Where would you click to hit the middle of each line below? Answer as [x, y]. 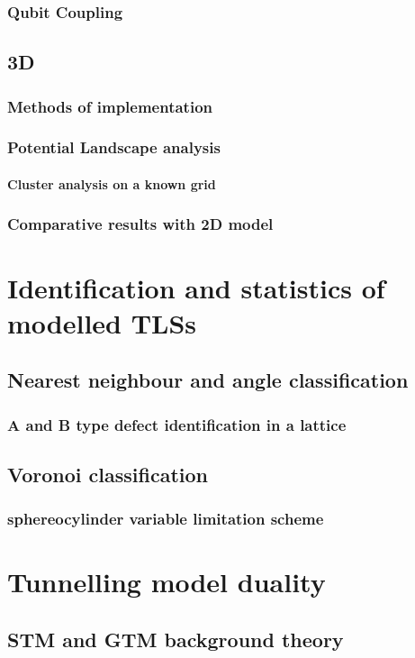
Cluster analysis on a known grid [112, 183]
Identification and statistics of [196, 287]
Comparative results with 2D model [140, 224]
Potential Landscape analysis [114, 147]
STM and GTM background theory [176, 639]
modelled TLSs [102, 322]
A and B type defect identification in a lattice [177, 424]
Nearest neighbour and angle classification [208, 380]
